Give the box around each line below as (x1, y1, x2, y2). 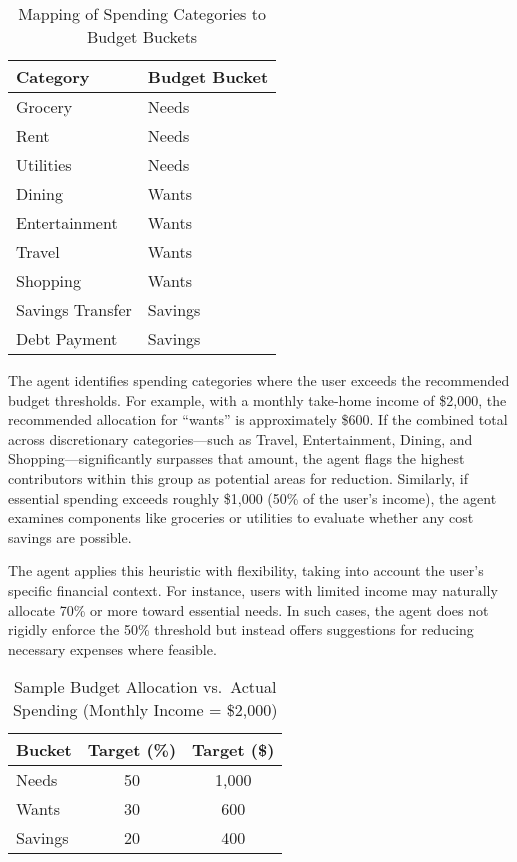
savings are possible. (8, 526, 132, 547)
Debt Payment (16, 327, 118, 350)
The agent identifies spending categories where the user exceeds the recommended (8, 370, 510, 390)
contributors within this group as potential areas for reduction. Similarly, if (8, 467, 468, 488)
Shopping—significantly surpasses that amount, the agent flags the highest (8, 448, 465, 469)
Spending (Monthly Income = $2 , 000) (12, 698, 278, 722)
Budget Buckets (86, 25, 198, 48)
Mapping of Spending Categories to (18, 2, 266, 25)
